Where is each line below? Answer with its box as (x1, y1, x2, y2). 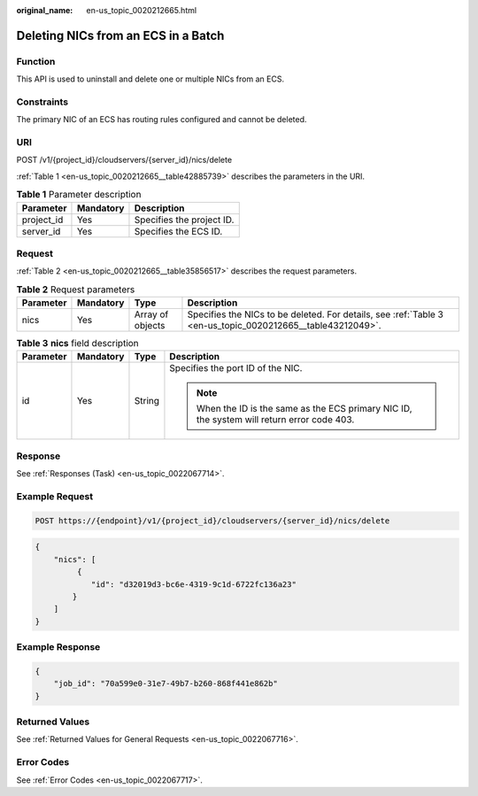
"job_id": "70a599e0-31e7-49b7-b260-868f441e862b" (53, 678, 278, 689)
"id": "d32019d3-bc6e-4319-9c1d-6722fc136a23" (90, 579, 297, 589)
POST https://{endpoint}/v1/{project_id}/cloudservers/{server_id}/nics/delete (35, 515, 390, 526)
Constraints (16, 96, 69, 108)
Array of (134, 308, 169, 321)
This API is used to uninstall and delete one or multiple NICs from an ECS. (16, 73, 285, 84)
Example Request (16, 491, 93, 502)
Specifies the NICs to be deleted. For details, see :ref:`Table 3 (187, 308, 444, 321)
